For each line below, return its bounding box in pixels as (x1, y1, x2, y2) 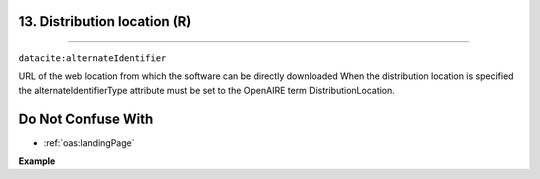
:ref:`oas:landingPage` (43, 136, 135, 149)
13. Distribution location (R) (18, 13, 192, 30)
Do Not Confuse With (18, 110, 154, 127)
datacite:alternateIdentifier (18, 53, 167, 64)
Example (18, 155, 56, 167)
